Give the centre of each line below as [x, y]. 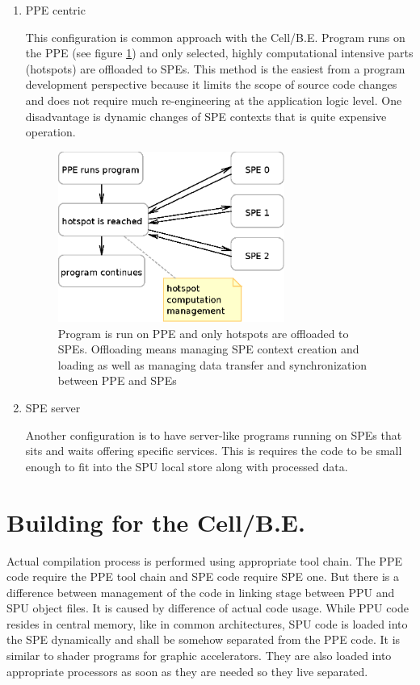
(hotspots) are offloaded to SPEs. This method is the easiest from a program [215, 68]
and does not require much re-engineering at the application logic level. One [214, 100]
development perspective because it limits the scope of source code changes [211, 84]
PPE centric [55, 10]
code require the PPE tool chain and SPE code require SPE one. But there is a [203, 576]
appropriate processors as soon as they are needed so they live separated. [187, 671]
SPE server [53, 408]
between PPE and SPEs [117, 380]
